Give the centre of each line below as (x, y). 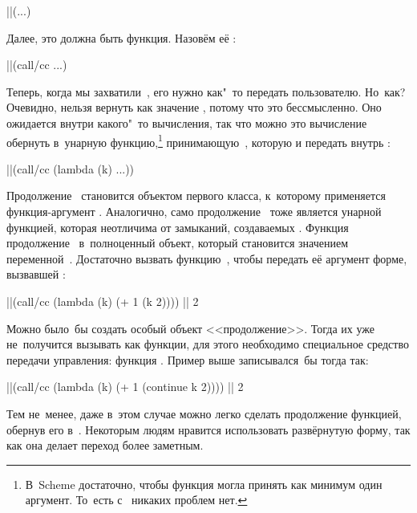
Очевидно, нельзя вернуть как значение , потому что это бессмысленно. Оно (194, 107)
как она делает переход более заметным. (105, 445)
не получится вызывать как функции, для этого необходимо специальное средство (208, 344)
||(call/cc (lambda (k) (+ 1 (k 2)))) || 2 (103, 301)
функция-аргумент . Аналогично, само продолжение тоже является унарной (194, 211)
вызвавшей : (36, 274)
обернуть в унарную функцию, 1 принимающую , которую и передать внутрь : (198, 140)
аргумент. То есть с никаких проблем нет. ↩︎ (136, 500)
